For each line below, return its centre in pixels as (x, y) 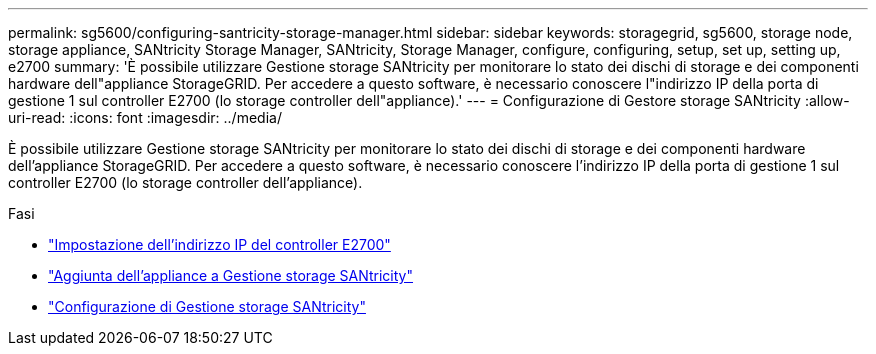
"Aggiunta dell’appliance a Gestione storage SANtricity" (231, 275)
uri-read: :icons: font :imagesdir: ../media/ (145, 117)
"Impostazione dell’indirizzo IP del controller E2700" (219, 244)
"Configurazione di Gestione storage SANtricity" (207, 306)
